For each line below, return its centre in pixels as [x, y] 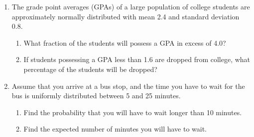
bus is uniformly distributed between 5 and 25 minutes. [96, 96]
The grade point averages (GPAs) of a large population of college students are [131, 6]
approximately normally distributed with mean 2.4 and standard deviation [126, 16]
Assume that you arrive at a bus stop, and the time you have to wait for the [128, 86]
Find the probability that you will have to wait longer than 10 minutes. [133, 112]
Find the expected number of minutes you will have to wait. [115, 129]
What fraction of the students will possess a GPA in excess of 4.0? [125, 42]
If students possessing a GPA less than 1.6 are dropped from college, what [137, 59]
